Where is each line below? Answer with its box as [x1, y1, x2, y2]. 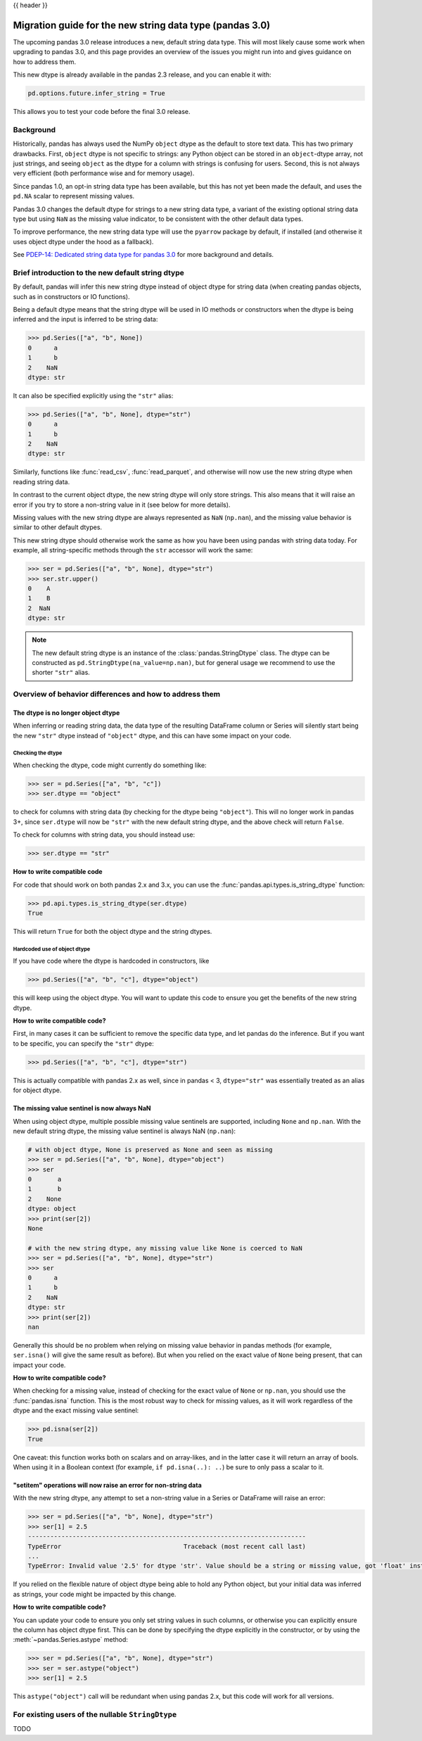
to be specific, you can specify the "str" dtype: [13, 1039, 154, 1048]
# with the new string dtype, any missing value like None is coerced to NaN [27, 1244, 302, 1252]
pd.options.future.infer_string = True [27, 89, 165, 98]
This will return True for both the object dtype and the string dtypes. [13, 927, 212, 935]
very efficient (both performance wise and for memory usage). [13, 169, 195, 177]
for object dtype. [13, 1086, 62, 1094]
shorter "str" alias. [32, 669, 91, 677]
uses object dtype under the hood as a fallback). [13, 237, 154, 246]
